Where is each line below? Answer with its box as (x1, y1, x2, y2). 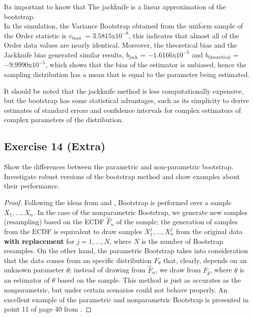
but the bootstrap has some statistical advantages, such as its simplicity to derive (4, 95, 249, 106)
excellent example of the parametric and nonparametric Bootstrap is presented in (4, 294, 249, 304)
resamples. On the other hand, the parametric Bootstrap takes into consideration (4, 245, 248, 256)
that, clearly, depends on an (163, 255, 247, 265)
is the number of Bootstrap (141, 236, 224, 246)
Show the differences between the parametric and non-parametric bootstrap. (4, 161, 233, 172)
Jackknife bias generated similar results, (4, 49, 124, 59)
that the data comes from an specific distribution (4, 255, 152, 265)
